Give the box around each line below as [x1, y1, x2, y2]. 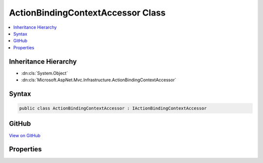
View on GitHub [9, 132, 41, 138]
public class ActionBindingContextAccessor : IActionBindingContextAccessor [19, 106, 207, 111]
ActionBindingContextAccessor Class [9, 7, 166, 18]
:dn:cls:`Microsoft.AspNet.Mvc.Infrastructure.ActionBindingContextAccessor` [21, 77, 176, 83]
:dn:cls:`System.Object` [21, 70, 68, 76]
